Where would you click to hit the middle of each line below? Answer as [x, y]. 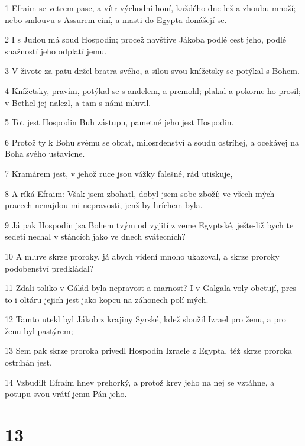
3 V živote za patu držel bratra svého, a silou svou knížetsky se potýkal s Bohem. [152, 71]
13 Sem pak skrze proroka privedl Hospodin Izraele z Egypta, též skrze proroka [149, 350]
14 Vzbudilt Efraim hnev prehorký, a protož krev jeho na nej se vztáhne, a [140, 382]
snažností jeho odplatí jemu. [56, 51]
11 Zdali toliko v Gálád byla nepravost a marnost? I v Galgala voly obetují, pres [150, 288]
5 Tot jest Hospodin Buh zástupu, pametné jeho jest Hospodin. [119, 122]
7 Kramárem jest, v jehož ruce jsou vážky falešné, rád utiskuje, [119, 173]
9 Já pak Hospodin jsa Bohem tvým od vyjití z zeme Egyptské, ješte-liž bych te [149, 224]
